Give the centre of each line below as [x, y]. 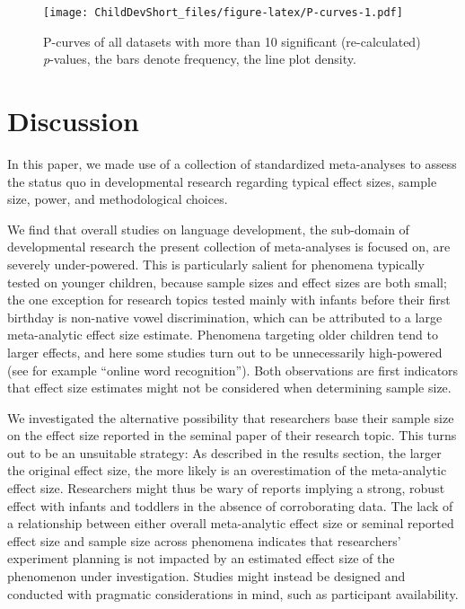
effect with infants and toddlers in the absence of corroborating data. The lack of [230, 505]
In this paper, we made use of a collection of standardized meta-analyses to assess [232, 163]
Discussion [73, 121]
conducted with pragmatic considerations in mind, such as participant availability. [233, 593]
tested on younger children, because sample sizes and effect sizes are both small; [227, 282]
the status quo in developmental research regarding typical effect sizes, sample [222, 181]
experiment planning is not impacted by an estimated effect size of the [201, 558]
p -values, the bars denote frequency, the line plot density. [200, 59]
